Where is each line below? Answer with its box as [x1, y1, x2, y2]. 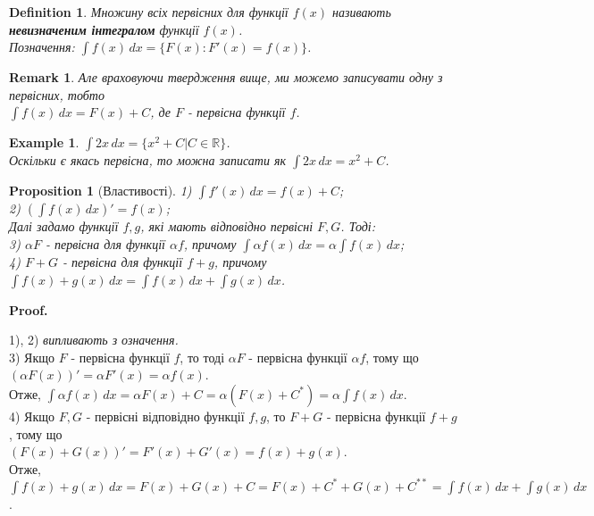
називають [332, 3, 391, 21]
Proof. [9, 300, 48, 319]
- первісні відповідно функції [86, 406, 245, 425]
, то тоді [180, 347, 225, 366]
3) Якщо [9, 347, 55, 366]
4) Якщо [9, 406, 55, 425]
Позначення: [9, 37, 75, 56]
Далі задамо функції [9, 217, 119, 236]
